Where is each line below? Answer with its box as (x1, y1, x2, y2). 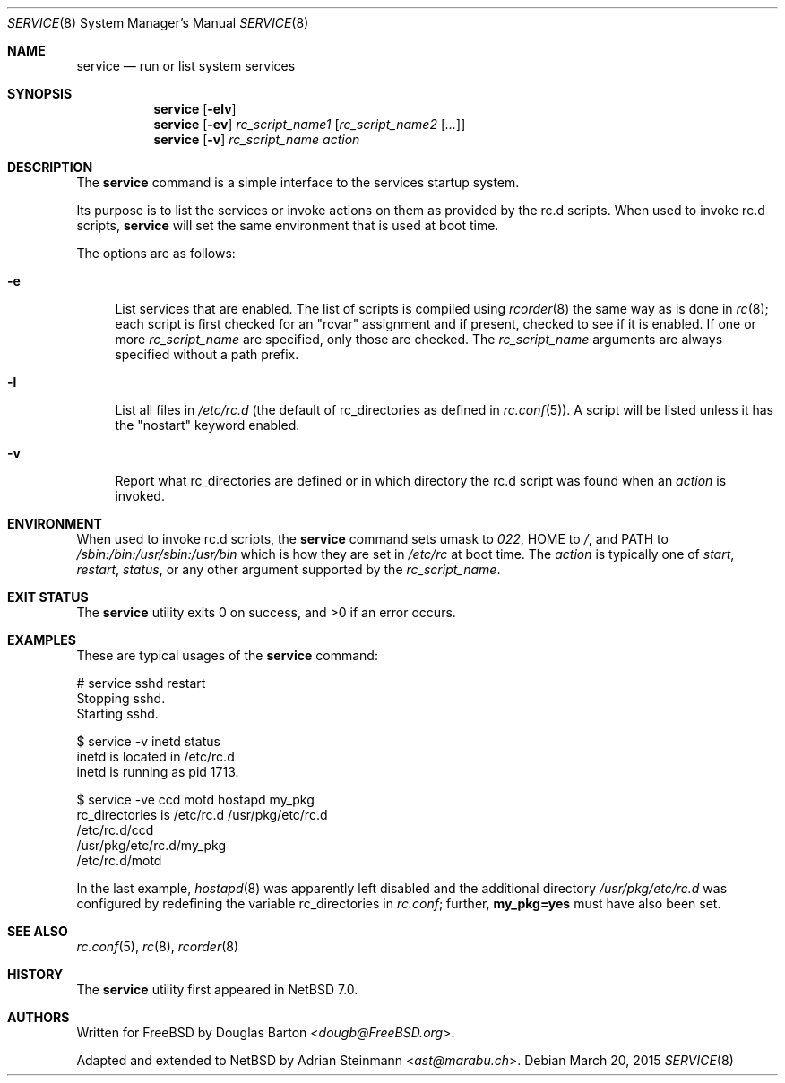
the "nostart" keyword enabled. (115, 417, 300, 433)
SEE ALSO (7, 924, 68, 939)
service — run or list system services (76, 58, 296, 73)
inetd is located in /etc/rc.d (76, 749, 235, 764)
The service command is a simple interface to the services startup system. (76, 175, 520, 190)
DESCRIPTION (7, 159, 93, 175)
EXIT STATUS (7, 589, 89, 605)
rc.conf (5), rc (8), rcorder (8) (76, 939, 239, 954)
